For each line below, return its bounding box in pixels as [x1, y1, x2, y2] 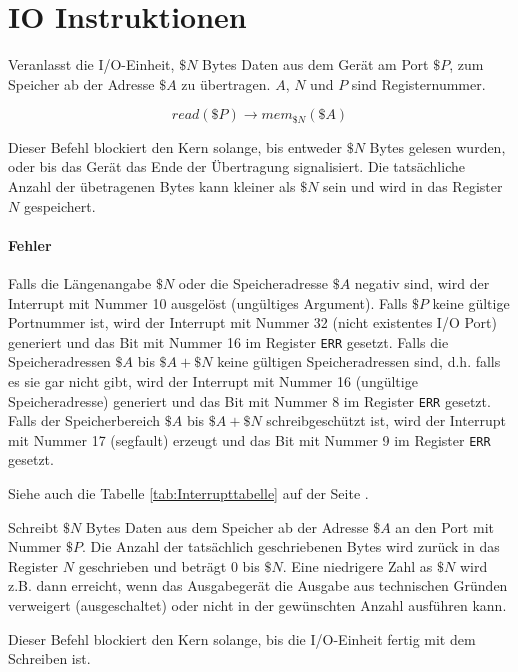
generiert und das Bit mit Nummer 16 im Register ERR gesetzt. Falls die [8, 331, 449, 352]
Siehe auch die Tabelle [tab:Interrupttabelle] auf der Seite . [8, 483, 369, 504]
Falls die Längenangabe [8, 272, 152, 293]
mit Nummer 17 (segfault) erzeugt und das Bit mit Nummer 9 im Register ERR [8, 429, 491, 450]
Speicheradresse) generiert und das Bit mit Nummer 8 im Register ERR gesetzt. [8, 390, 491, 411]
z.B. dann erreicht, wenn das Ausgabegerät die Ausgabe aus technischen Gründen [8, 575, 508, 596]
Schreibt [8, 516, 59, 537]
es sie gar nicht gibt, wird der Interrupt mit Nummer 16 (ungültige [8, 370, 418, 391]
